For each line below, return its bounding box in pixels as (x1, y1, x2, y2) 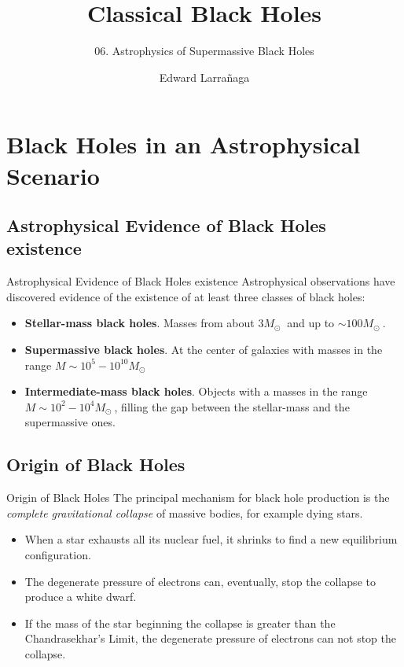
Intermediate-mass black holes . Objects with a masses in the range (24, 383, 368, 400)
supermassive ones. (24, 414, 116, 430)
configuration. (24, 547, 91, 563)
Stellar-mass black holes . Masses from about (24, 315, 255, 331)
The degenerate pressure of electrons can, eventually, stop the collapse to (24, 573, 376, 589)
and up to (287, 315, 335, 331)
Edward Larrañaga (159, 68, 250, 85)
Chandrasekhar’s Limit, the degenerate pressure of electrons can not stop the (24, 630, 397, 647)
